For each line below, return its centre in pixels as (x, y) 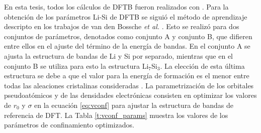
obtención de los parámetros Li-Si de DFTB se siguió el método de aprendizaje (126, 16)
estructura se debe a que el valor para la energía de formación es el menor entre (127, 76)
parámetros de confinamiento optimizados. (69, 125)
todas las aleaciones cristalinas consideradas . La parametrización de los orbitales (129, 85)
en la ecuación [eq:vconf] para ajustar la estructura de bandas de (134, 105)
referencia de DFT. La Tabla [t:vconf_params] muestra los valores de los (116, 115)
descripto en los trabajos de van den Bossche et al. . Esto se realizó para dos (122, 26)
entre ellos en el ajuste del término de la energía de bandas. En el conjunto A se (127, 46)
